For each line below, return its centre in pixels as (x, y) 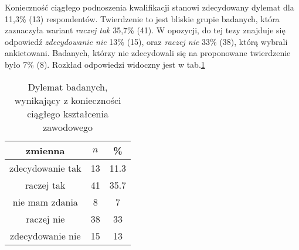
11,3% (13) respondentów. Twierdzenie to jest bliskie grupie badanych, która (142, 18)
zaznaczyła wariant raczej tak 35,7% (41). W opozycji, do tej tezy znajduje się (145, 30)
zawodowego (68, 127)
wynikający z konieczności (68, 100)
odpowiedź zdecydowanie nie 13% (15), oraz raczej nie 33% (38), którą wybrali (146, 41)
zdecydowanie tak (45, 168)
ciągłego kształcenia (68, 113)
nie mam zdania (45, 202)
